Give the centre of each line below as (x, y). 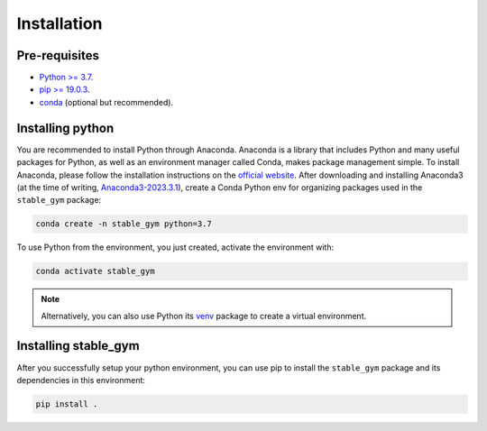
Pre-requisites (58, 55)
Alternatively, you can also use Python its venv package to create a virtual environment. (204, 316)
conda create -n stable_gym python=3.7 (124, 224)
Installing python (65, 128)
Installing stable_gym (78, 346)
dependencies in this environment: (81, 380)
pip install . (67, 404)
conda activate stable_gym (95, 271)
